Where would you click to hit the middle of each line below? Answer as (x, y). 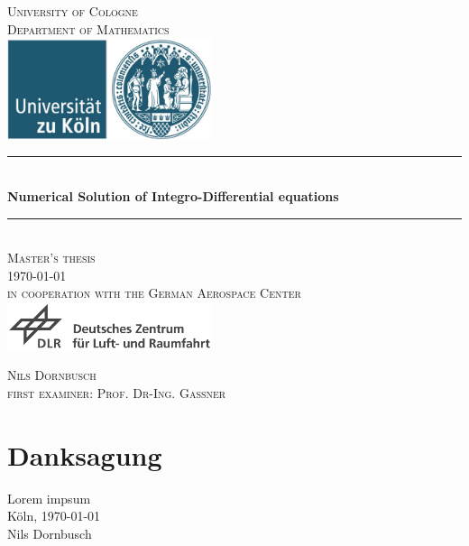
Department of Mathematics (88, 28)
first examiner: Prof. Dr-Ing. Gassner (117, 392)
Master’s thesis (51, 258)
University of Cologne (73, 11)
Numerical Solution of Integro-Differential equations (173, 195)
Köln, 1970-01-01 (54, 516)
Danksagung (85, 454)
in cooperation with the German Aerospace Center (154, 293)
